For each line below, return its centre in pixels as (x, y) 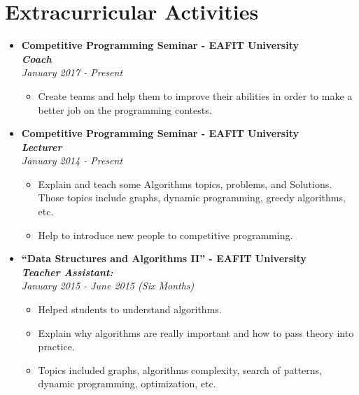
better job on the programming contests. (125, 109)
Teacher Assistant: (67, 272)
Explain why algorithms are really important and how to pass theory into (196, 332)
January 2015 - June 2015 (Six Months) (108, 286)
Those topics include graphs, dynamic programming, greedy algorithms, (192, 197)
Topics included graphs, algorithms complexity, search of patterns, (180, 369)
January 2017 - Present (72, 72)
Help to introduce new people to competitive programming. (166, 235)
